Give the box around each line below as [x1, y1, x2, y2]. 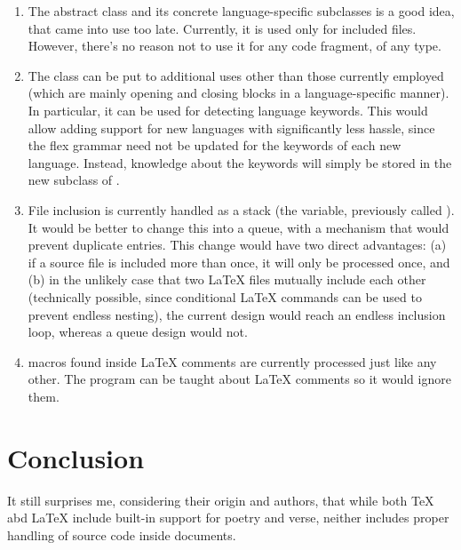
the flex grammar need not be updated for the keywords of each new [28, 136, 401, 155]
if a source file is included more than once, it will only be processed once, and [28, 252, 450, 271]
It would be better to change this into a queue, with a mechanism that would [28, 218, 449, 236]
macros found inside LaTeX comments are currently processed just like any [28, 352, 437, 371]
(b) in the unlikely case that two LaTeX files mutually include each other [28, 270, 426, 289]
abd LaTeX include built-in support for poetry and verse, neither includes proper [7, 508, 449, 527]
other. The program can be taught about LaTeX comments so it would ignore [28, 370, 451, 388]
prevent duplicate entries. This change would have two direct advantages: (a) [28, 235, 447, 254]
